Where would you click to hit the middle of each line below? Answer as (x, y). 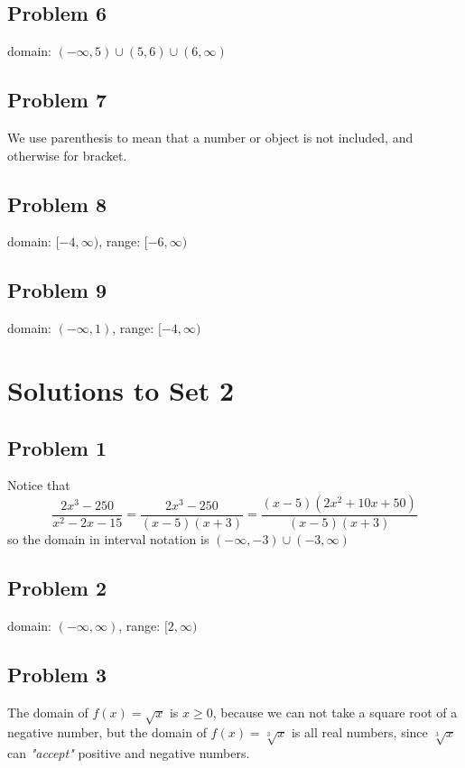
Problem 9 (57, 290)
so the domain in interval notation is (108, 538)
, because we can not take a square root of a (335, 712)
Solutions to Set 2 (121, 389)
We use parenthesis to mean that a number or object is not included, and (210, 137)
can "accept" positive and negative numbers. (129, 753)
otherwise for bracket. (67, 155)
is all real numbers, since (359, 732)
